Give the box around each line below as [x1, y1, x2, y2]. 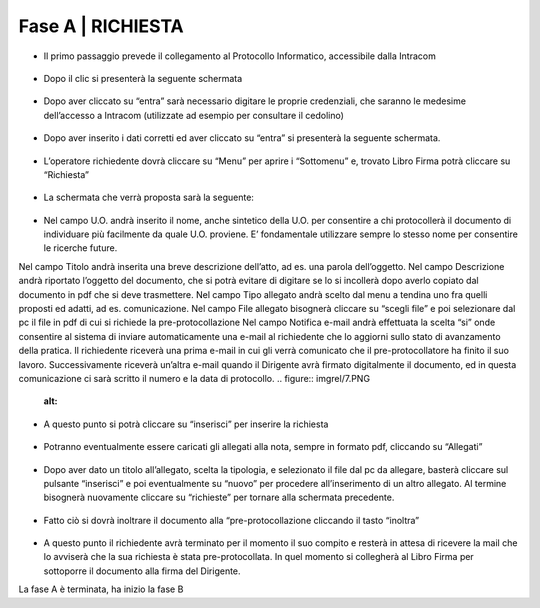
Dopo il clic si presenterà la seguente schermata [43, 72, 243, 84]
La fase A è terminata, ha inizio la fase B [18, 583, 184, 595]
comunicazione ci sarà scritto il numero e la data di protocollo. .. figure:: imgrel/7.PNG [18, 372, 370, 384]
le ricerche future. [43, 242, 118, 254]
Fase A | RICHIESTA [18, 15, 184, 37]
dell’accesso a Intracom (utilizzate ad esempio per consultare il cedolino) [43, 109, 345, 121]
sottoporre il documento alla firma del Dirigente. [43, 565, 241, 577]
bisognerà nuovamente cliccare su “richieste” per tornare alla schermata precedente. [43, 491, 395, 504]
